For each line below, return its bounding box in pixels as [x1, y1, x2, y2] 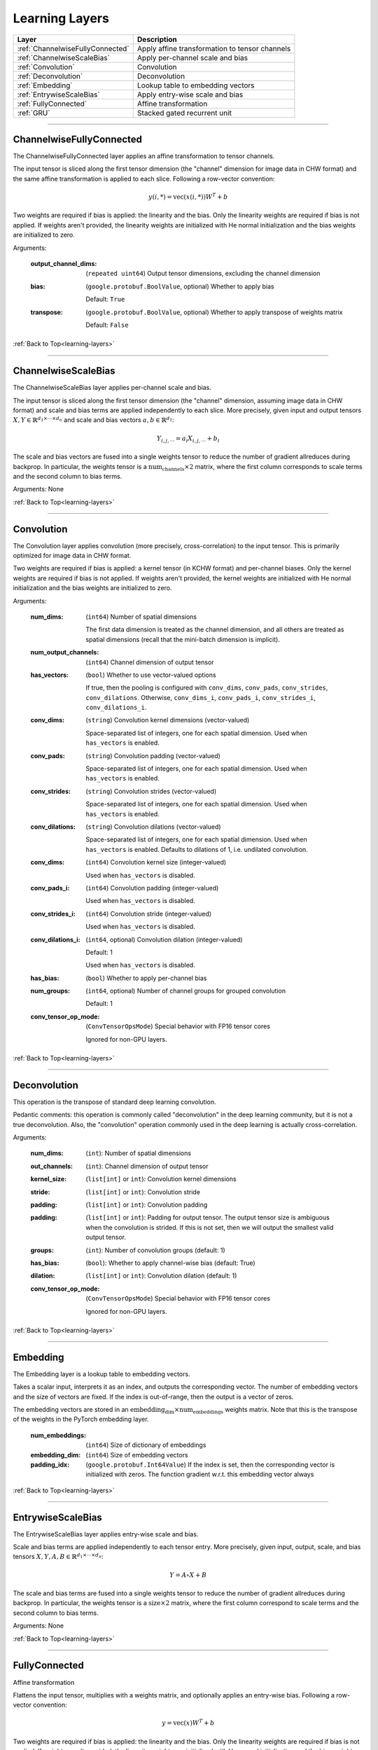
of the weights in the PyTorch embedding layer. [13, 1415, 150, 1424]
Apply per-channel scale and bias [136, 52, 248, 62]
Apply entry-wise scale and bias [136, 90, 244, 99]
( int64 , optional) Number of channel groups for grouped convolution [85, 987, 286, 995]
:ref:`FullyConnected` [17, 99, 87, 108]
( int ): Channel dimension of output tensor [85, 1162, 209, 1170]
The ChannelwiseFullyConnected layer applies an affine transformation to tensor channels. [13, 152, 275, 160]
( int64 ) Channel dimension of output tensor [85, 658, 214, 666]
